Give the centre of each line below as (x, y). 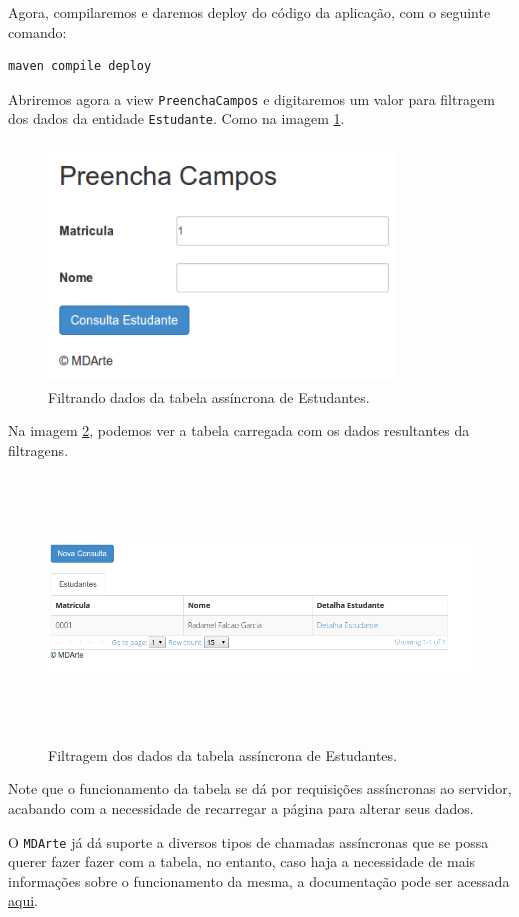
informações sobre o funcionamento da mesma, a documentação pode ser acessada (259, 880)
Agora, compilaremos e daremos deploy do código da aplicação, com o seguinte (249, 12)
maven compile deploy (80, 66)
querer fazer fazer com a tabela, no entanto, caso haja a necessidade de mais (242, 861)
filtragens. (38, 449)
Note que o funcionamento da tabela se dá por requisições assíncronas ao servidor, (260, 788)
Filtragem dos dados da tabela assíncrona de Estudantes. (222, 754)
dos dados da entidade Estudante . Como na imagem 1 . (176, 118)
